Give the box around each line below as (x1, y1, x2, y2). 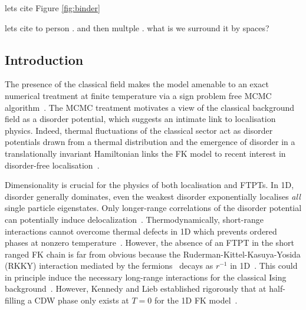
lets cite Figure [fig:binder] (5, 2, 100, 14)
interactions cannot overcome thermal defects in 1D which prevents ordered (5, 225, 277, 237)
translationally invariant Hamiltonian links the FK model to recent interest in (5, 147, 286, 159)
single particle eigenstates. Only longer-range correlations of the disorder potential (5, 202, 302, 214)
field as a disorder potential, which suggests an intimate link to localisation (5, 113, 276, 125)
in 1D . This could (230, 259, 298, 272)
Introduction (5, 50, 84, 68)
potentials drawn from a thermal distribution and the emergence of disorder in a (5, 136, 295, 148)
